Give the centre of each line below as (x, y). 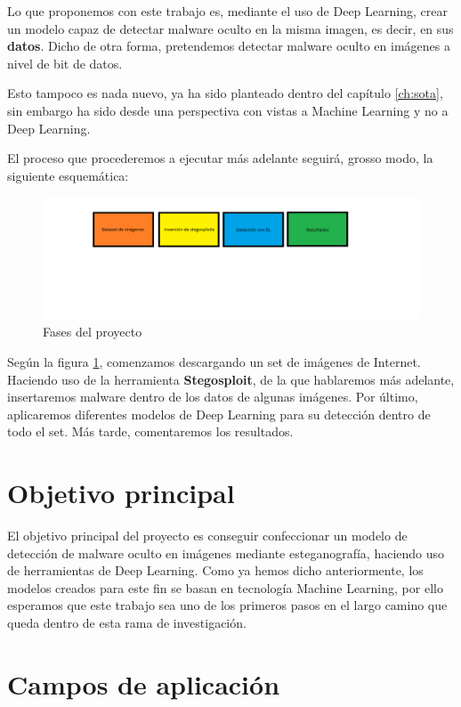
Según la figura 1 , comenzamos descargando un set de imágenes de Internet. (214, 362)
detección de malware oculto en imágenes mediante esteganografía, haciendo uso (226, 553)
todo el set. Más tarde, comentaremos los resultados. (150, 431)
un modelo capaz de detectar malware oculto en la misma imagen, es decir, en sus (230, 28)
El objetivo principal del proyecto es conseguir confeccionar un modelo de (207, 536)
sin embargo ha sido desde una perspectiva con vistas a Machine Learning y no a (228, 110)
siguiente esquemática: (68, 175)
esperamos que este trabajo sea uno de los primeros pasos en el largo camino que (227, 605)
